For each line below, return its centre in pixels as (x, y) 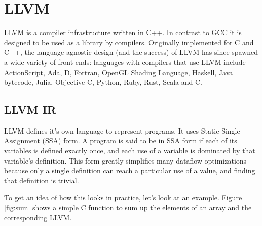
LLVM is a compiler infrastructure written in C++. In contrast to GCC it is (123, 32)
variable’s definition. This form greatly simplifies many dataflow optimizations (125, 160)
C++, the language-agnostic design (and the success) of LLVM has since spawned (131, 52)
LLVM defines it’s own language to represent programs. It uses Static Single (122, 130)
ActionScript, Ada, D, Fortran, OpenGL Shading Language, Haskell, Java (119, 72)
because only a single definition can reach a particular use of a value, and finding (130, 170)
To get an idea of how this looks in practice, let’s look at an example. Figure (123, 197)
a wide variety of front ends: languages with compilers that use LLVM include (125, 62)
